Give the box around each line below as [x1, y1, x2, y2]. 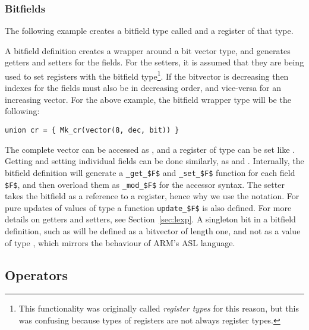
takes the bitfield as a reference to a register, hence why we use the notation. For [5, 190, 299, 202]
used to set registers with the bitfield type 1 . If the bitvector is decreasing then [5, 68, 289, 82]
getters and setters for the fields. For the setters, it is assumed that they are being [5, 56, 304, 68]
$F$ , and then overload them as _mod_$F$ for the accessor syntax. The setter [5, 178, 285, 190]
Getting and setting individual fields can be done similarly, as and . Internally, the [5, 155, 304, 167]
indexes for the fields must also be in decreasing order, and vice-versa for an [5, 81, 282, 94]
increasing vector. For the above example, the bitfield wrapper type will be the [5, 93, 291, 105]
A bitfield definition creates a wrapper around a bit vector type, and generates [5, 44, 291, 56]
